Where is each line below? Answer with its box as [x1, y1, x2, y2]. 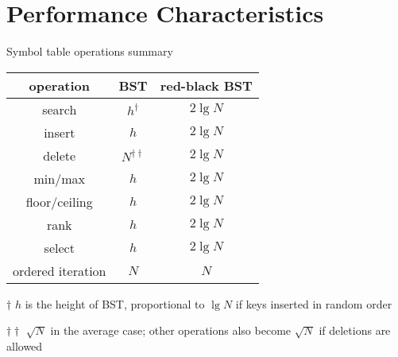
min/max [33, 169, 85, 188]
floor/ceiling [25, 192, 93, 211]
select [44, 238, 75, 257]
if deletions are [319, 322, 391, 339]
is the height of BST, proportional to [25, 295, 205, 312]
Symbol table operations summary [6, 43, 173, 60]
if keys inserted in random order [235, 295, 392, 312]
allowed [6, 337, 43, 354]
